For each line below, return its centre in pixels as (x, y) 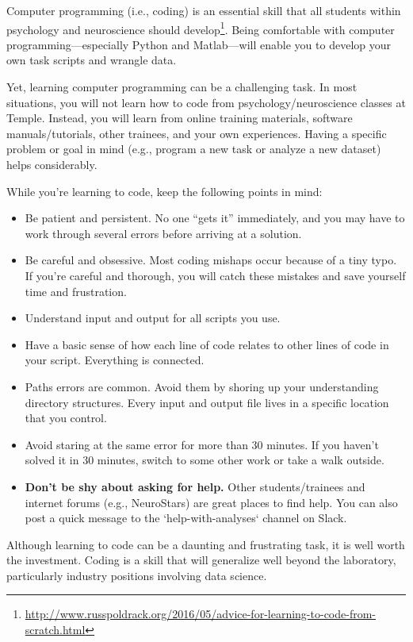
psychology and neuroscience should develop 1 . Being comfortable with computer (201, 28)
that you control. (66, 418)
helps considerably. (52, 164)
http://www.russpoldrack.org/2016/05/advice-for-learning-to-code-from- (200, 614)
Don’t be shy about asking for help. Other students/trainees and (195, 486)
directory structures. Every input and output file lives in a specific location (207, 402)
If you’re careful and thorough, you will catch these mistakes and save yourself (215, 275)
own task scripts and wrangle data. (92, 60)
